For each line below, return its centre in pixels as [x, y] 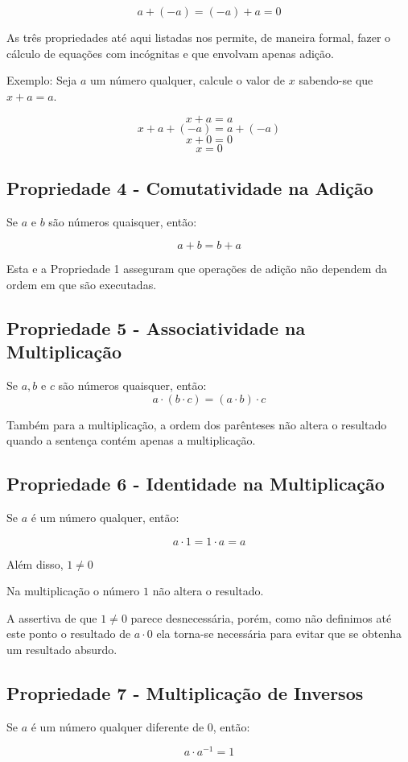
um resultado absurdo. [62, 649]
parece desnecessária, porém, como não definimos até [261, 617]
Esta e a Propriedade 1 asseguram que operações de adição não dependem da [197, 269]
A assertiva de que [52, 617]
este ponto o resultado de [69, 634]
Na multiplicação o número [73, 591]
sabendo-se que [336, 80]
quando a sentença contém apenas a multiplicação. [131, 440]
